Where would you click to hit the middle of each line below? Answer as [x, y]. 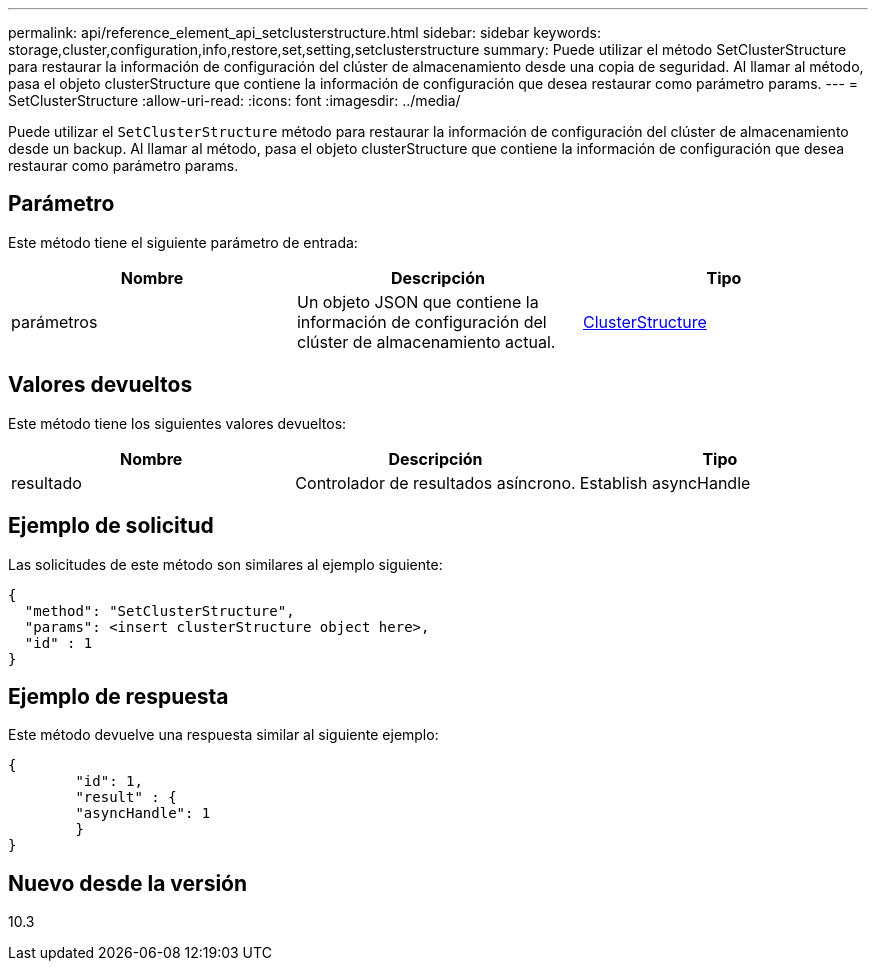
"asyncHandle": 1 [143, 813]
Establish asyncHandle [665, 482]
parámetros [54, 321]
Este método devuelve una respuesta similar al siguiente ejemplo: [223, 735]
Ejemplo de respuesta [118, 696]
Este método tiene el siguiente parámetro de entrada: [183, 242]
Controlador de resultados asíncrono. [435, 482]
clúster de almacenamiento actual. [426, 341]
